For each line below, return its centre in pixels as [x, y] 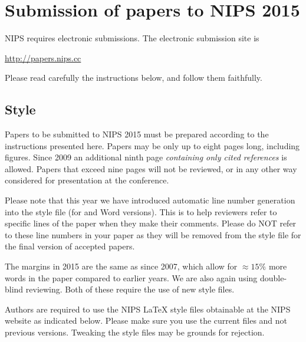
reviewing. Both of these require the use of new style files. [130, 289]
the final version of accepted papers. [70, 246]
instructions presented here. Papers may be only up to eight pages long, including [152, 145]
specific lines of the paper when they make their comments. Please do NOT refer [151, 223]
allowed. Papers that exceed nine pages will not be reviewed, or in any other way [151, 168]
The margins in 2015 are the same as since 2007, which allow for [121, 266]
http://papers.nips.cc [43, 57]
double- [274, 277]
